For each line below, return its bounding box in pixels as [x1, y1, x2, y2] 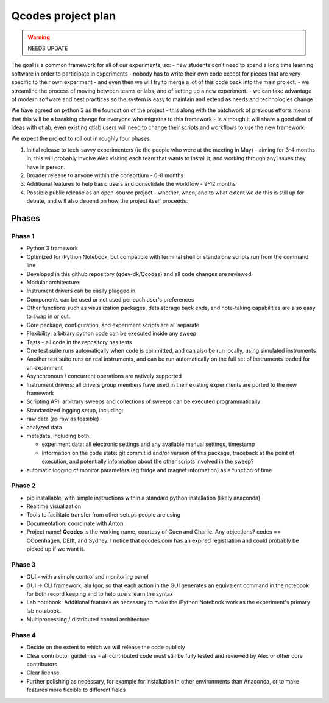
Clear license [26, 669, 60, 676]
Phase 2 [11, 481, 36, 490]
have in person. [26, 163, 66, 171]
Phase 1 [11, 231, 35, 240]
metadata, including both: [26, 432, 91, 439]
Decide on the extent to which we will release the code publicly [26, 643, 185, 651]
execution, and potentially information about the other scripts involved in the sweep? [41, 457, 254, 465]
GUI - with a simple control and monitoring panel [26, 573, 149, 581]
